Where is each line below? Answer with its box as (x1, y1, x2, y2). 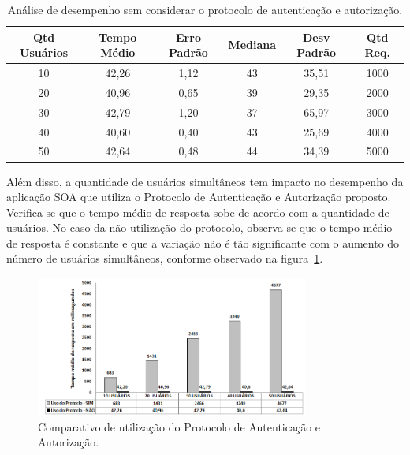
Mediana (228, 36, 277, 53)
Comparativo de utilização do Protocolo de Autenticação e (38, 418, 321, 434)
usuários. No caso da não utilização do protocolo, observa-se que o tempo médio (6, 219, 393, 236)
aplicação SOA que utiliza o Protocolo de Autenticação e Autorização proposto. (6, 188, 391, 205)
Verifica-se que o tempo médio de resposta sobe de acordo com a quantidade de (6, 203, 389, 220)
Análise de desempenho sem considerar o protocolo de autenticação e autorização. (7, 2, 403, 17)
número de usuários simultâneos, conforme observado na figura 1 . (6, 250, 323, 267)
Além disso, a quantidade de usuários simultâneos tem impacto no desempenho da (6, 173, 404, 189)
